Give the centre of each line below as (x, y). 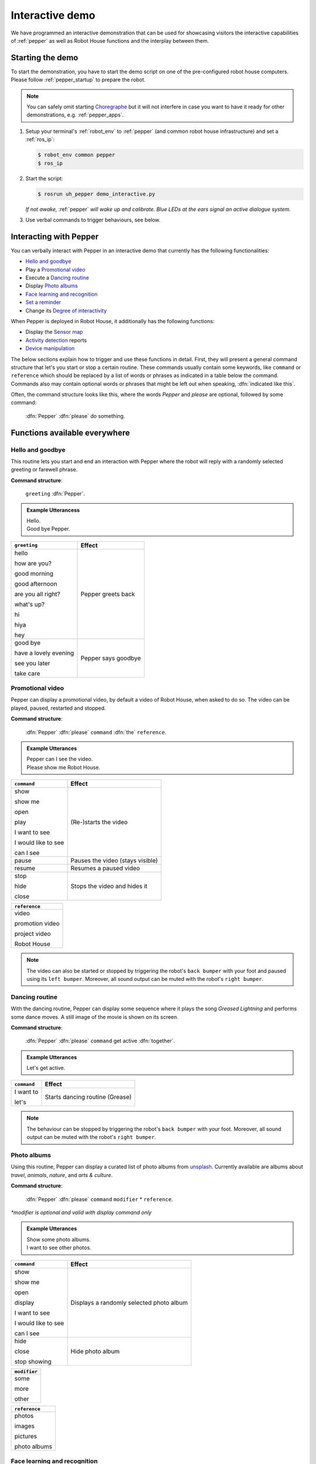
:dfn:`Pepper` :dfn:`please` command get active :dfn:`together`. (100, 1041)
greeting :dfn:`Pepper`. (55, 494)
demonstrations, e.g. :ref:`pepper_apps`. (75, 115)
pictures (26, 1436)
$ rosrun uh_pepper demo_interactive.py (96, 194)
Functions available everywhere (70, 432)
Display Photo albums (52, 286)
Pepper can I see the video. (60, 759)
